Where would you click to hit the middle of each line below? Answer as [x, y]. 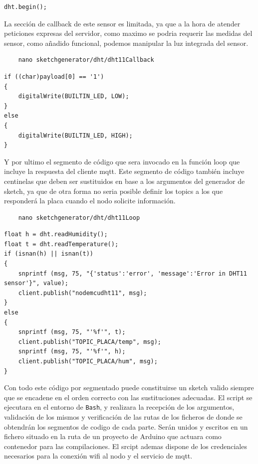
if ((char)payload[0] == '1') [54, 77]
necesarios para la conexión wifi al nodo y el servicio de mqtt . [98, 456]
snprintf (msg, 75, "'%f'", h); [72, 352]
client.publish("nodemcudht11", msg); [83, 293]
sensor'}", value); [36, 283]
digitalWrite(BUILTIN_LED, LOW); [74, 96]
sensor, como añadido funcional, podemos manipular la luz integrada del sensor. [126, 43]
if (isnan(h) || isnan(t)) [49, 254]
